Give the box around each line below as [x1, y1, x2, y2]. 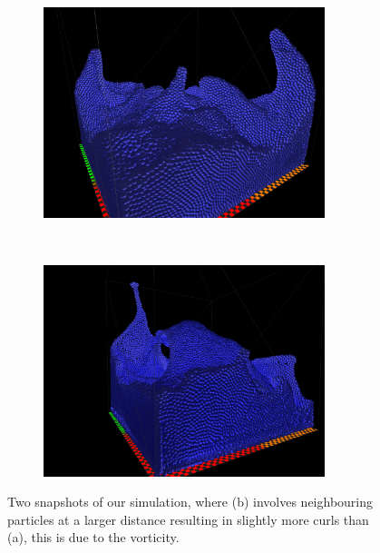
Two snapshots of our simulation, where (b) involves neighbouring [7, 492, 374, 511]
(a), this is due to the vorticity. [7, 528, 180, 547]
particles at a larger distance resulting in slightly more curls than [7, 509, 369, 528]
